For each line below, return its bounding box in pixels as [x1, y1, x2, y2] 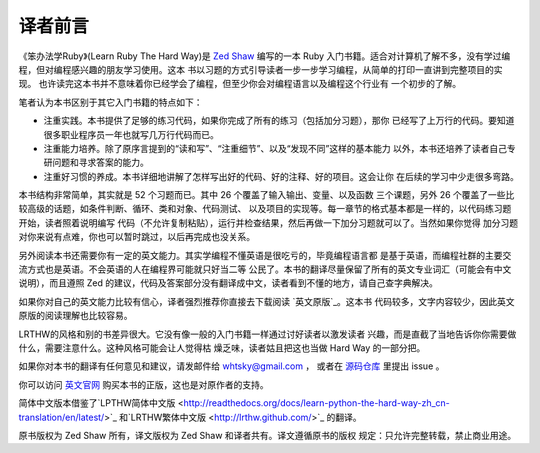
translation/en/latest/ [18, 411, 105, 423]
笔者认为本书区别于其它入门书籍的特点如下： [18, 96, 203, 108]
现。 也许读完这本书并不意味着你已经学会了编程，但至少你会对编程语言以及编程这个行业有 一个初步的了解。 [18, 78, 462, 90]
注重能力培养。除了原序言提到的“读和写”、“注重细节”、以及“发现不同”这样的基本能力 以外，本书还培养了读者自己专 [43, 142, 516, 154]
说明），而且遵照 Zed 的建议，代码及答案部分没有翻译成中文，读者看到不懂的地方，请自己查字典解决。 [18, 277, 439, 289]
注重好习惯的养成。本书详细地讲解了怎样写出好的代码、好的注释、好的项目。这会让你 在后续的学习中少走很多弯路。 [43, 170, 519, 182]
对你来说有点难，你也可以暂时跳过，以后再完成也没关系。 [18, 231, 255, 243]
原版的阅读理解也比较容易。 [18, 310, 133, 322]
